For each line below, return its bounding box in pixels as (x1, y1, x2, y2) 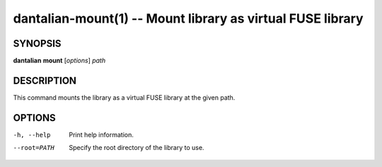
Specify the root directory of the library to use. (69, 144, 204, 152)
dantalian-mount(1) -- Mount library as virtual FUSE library (13, 11, 364, 26)
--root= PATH (13, 144, 54, 152)
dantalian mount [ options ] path (13, 57, 106, 65)
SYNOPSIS (13, 38, 62, 50)
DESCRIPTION (13, 74, 77, 86)
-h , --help (13, 131, 51, 139)
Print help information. (69, 130, 134, 139)
